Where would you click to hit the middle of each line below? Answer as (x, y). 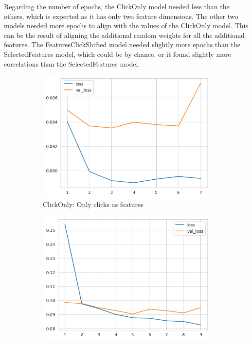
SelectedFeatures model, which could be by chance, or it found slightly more (117, 54)
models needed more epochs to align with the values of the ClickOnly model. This (126, 26)
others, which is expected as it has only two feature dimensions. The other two (121, 16)
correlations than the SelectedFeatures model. (72, 63)
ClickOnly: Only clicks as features (93, 204)
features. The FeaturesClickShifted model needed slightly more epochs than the (122, 44)
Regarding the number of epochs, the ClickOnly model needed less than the (117, 6)
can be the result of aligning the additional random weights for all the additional (124, 35)
